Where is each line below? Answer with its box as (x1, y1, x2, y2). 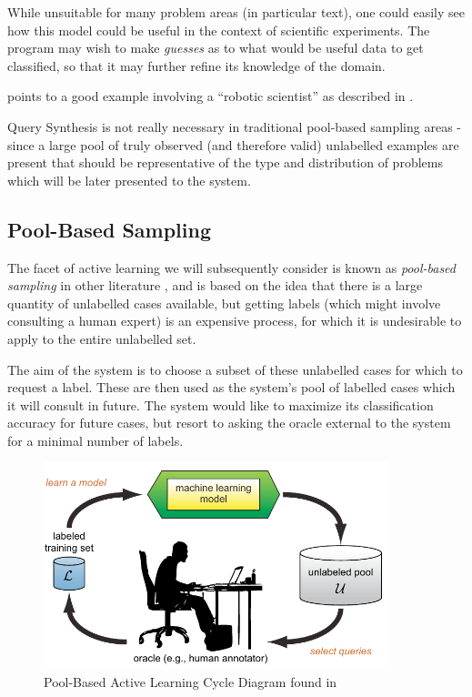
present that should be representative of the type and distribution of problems (7, 153, 443, 172)
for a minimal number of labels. (7, 430, 184, 450)
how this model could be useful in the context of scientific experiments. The (7, 20, 430, 39)
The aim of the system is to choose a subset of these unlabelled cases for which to (7, 359, 463, 379)
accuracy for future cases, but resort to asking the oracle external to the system (7, 413, 451, 432)
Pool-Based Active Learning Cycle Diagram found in (44, 672, 337, 692)
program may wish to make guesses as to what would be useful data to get (7, 38, 424, 57)
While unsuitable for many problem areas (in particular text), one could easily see (7, 3, 465, 21)
